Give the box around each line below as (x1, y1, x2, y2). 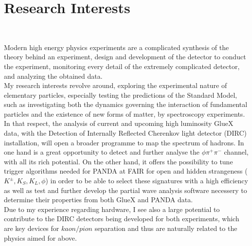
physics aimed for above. (4, 232, 77, 243)
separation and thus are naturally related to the (94, 223, 237, 233)
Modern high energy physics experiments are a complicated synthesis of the (4, 42, 229, 52)
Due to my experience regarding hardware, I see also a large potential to (4, 204, 220, 214)
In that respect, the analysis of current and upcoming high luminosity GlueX (4, 118, 234, 128)
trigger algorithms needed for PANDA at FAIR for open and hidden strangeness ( (4, 166, 248, 176)
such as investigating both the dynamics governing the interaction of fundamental (4, 99, 248, 109)
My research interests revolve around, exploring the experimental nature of (4, 80, 227, 90)
